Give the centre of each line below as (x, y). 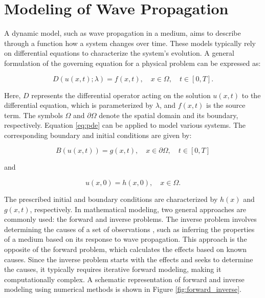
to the (251, 95)
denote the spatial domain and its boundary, (169, 115)
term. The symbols (34, 115)
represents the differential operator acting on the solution (121, 95)
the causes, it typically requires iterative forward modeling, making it (113, 269)
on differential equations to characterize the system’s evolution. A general (119, 53)
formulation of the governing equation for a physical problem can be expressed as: (132, 63)
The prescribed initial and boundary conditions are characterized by (111, 199)
